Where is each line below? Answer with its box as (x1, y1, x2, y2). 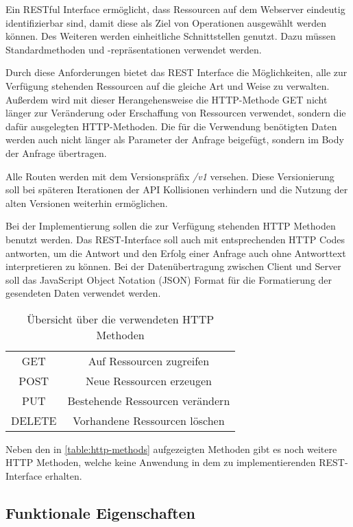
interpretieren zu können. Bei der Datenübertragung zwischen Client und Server (5, 259, 341, 273)
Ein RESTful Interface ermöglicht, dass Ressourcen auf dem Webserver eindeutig (5, 2, 345, 16)
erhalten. (45, 469, 82, 483)
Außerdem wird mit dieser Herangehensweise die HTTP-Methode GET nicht (5, 92, 328, 106)
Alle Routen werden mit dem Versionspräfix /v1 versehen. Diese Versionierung (5, 169, 334, 183)
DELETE (11, 412, 57, 428)
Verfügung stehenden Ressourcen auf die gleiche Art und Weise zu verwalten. (5, 78, 330, 93)
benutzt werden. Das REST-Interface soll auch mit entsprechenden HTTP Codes (5, 232, 345, 246)
